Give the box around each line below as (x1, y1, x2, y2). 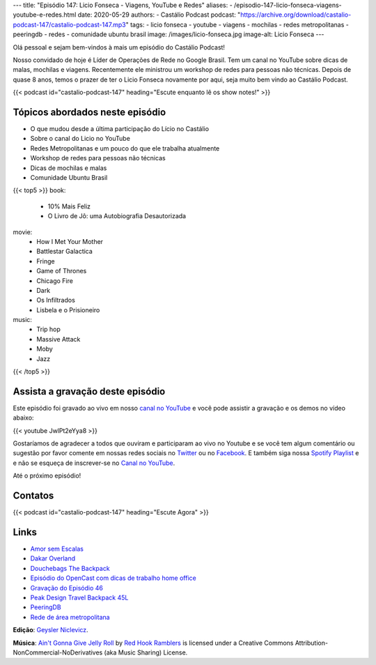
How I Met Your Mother (36, 237, 104, 245)
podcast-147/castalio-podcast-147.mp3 (13, 20, 126, 29)
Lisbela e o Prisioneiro (36, 305, 100, 314)
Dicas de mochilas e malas (30, 164, 107, 172)
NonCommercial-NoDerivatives (13, 648, 103, 657)
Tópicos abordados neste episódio (13, 106, 166, 118)
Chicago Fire (36, 276, 73, 285)
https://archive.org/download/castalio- (240, 10, 352, 19)
